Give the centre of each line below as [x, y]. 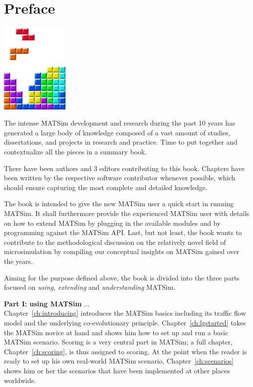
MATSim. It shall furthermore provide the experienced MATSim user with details [127, 213]
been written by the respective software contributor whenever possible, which [120, 178]
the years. [19, 261]
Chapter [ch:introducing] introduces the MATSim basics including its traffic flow [125, 313]
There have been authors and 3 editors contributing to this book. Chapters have [124, 168]
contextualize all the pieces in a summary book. [75, 152]
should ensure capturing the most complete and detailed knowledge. [106, 187]
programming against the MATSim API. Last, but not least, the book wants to [123, 232]
